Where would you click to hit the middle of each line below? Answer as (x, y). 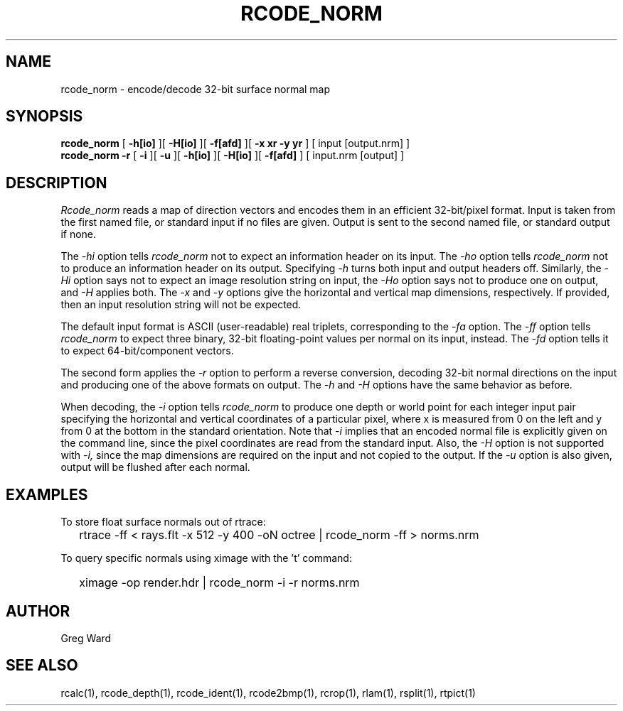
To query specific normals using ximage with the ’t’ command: (206, 558)
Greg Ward (86, 638)
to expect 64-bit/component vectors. (147, 351)
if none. (79, 234)
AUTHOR (38, 611)
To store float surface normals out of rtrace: (163, 522)
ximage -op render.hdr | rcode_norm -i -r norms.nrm (219, 583)
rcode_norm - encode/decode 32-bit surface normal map (196, 89)
